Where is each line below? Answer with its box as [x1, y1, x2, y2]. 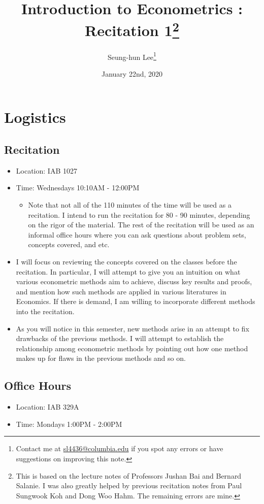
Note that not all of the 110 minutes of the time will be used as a [28, 199, 232, 210]
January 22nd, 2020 [101, 68, 163, 79]
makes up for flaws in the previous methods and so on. [16, 353, 186, 363]
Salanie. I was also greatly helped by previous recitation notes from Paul [16, 480, 242, 491]
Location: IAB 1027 [16, 165, 77, 176]
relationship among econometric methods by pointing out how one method [16, 343, 248, 353]
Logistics [4, 107, 66, 127]
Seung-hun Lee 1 [108, 50, 156, 62]
